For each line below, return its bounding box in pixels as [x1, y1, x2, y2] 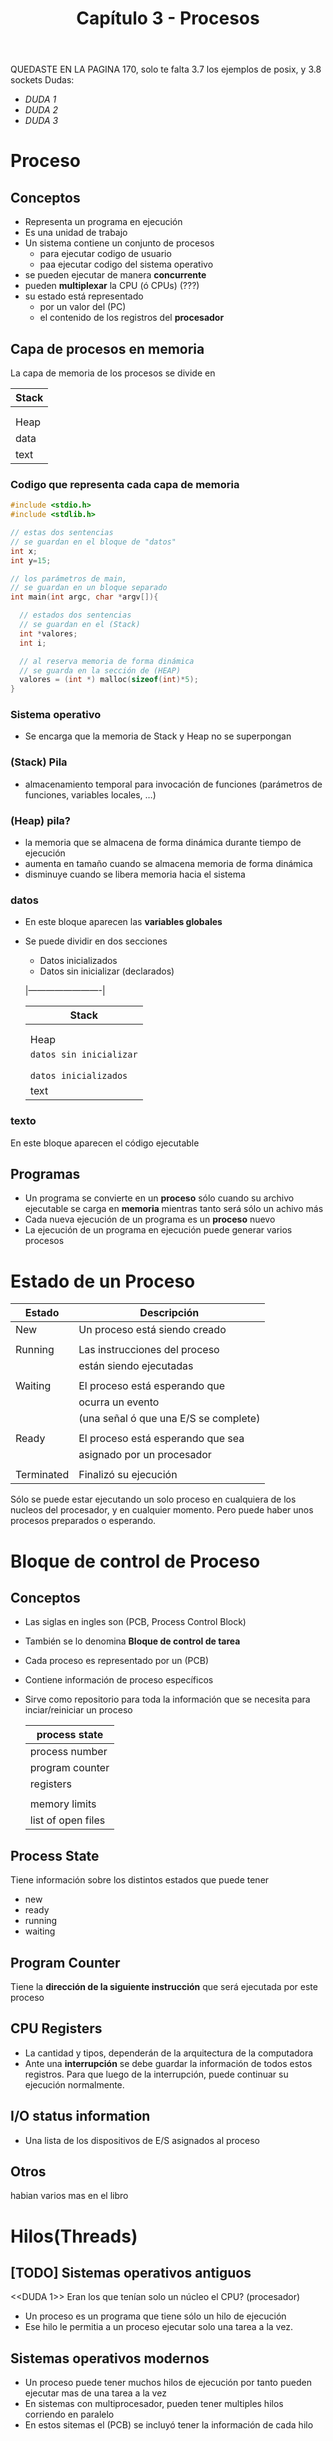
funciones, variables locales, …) [24, 788, 157, 801]
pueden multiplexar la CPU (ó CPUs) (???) [24, 280, 200, 292]
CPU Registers [10, 2020, 103, 2037]
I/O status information [10, 2108, 151, 2125]
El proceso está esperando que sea [78, 1432, 245, 1446]
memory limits [29, 1797, 97, 1811]
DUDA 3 [24, 115, 59, 127]
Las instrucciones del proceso [78, 1343, 220, 1357]
